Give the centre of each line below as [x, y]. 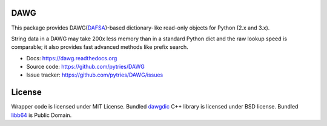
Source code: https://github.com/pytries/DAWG [85, 67]
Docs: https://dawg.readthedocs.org [72, 58]
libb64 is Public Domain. [41, 115]
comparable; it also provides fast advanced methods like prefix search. [100, 47]
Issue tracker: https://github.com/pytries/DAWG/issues [95, 75]
